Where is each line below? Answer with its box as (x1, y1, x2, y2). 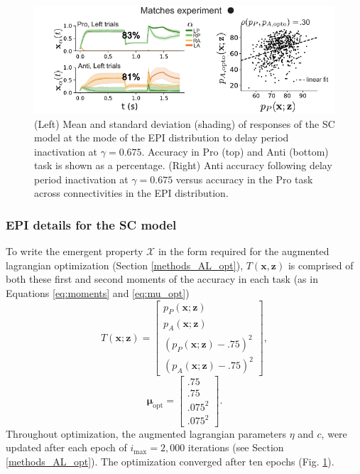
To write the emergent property (6, 244, 143, 259)
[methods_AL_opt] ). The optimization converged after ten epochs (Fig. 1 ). (6, 453, 334, 468)
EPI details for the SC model (6, 215, 177, 233)
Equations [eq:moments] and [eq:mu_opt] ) (6, 286, 190, 301)
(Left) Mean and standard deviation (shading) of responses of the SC (34, 116, 335, 131)
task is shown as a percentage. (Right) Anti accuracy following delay (34, 158, 332, 173)
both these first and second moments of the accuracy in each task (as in (6, 271, 318, 286)
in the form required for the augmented (158, 244, 329, 259)
